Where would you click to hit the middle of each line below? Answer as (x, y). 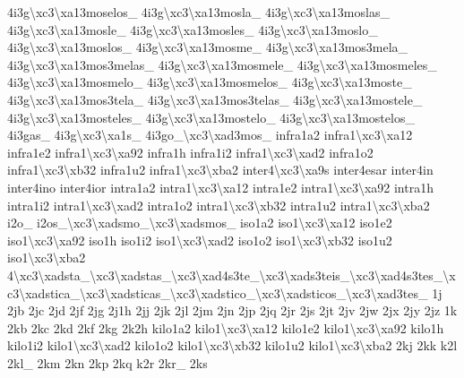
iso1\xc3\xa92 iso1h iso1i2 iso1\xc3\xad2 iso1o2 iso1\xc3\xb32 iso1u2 (200, 240)
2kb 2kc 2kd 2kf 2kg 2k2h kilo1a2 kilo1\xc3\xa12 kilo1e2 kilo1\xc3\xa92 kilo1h (226, 327)
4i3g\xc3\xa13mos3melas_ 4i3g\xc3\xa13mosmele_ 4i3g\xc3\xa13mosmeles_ (222, 64)
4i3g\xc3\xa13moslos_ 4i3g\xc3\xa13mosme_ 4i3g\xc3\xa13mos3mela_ (208, 47)
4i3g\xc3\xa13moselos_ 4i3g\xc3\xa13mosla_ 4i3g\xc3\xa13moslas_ (198, 12)
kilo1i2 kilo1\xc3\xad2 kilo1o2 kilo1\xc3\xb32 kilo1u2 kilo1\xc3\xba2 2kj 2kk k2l (232, 345)
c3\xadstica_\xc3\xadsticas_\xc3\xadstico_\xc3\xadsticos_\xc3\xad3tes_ (218, 292)
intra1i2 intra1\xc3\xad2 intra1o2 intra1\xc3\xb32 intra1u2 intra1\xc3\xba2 (219, 205)
